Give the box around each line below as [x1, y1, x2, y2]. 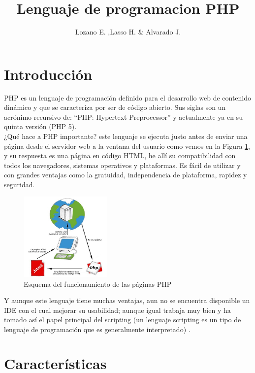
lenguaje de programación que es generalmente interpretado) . [4, 324, 191, 334]
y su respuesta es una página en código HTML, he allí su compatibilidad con [4, 150, 236, 161]
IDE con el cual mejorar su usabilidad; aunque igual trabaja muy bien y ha [4, 305, 231, 315]
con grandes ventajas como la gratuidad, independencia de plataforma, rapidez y [4, 170, 247, 180]
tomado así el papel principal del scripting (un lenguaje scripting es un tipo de [4, 314, 241, 325]
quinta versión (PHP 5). [4, 121, 77, 132]
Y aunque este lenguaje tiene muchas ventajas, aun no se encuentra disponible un [4, 295, 250, 305]
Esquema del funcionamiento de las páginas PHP [24, 278, 172, 289]
